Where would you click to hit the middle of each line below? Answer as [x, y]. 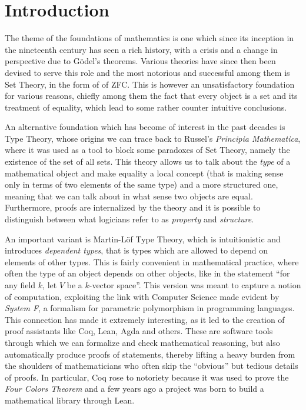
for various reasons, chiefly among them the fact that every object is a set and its [151, 96]
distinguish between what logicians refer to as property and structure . [129, 219]
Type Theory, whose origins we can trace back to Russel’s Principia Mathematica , [153, 138]
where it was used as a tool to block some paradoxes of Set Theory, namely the [147, 150]
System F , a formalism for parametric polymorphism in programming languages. [150, 308]
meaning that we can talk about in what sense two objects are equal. [129, 196]
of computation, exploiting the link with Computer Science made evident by [142, 296]
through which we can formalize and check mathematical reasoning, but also [142, 342]
